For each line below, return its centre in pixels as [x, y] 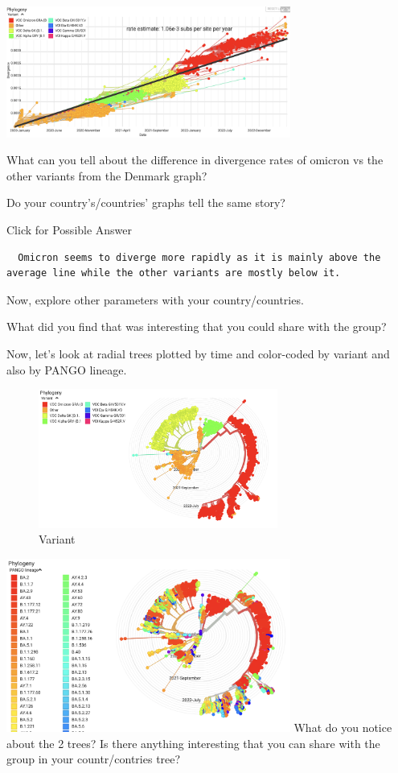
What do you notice [343, 728]
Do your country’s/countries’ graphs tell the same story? [146, 203]
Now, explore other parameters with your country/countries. [155, 299]
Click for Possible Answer [70, 229]
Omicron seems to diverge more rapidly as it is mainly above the [199, 257]
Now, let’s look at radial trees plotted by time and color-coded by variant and [198, 353]
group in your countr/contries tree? [94, 759]
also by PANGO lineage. [67, 369]
